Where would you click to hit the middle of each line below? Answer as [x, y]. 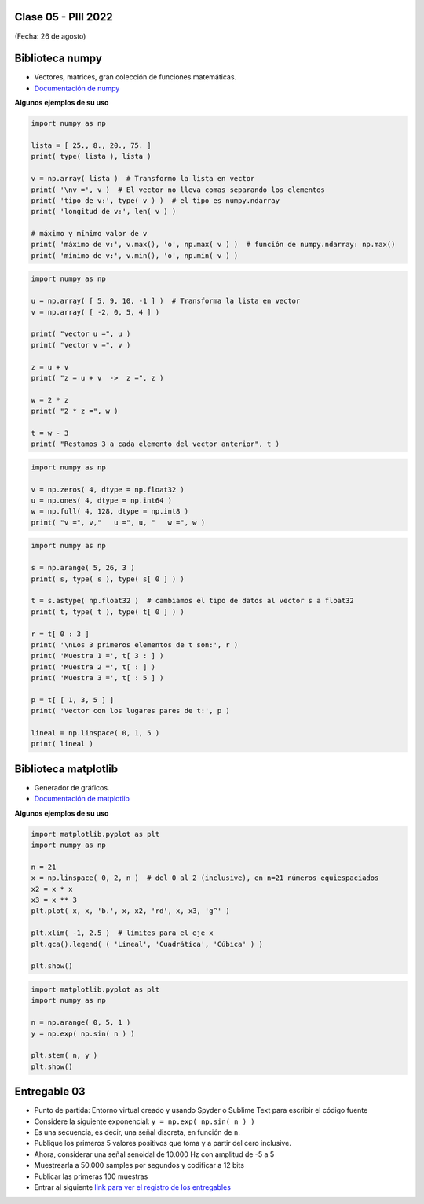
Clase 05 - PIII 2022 [64, 17]
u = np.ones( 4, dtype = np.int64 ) [102, 501]
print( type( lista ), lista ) [91, 156]
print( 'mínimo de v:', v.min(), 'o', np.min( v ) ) [135, 255]
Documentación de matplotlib [82, 799]
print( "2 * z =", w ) [75, 411]
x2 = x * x [52, 889]
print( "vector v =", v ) [81, 345]
